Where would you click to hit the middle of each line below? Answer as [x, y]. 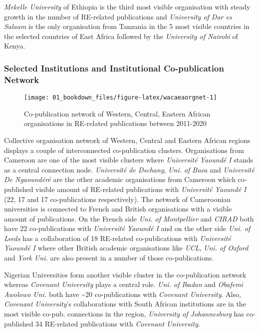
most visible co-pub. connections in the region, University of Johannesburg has [124, 314]
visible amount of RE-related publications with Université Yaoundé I [141, 189]
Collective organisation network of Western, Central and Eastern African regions [127, 140]
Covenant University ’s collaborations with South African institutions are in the [125, 304]
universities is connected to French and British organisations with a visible [118, 209]
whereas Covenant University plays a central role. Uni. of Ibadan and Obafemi [124, 284]
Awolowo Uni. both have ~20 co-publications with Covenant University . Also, [123, 294]
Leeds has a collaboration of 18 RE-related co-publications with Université [118, 238]
